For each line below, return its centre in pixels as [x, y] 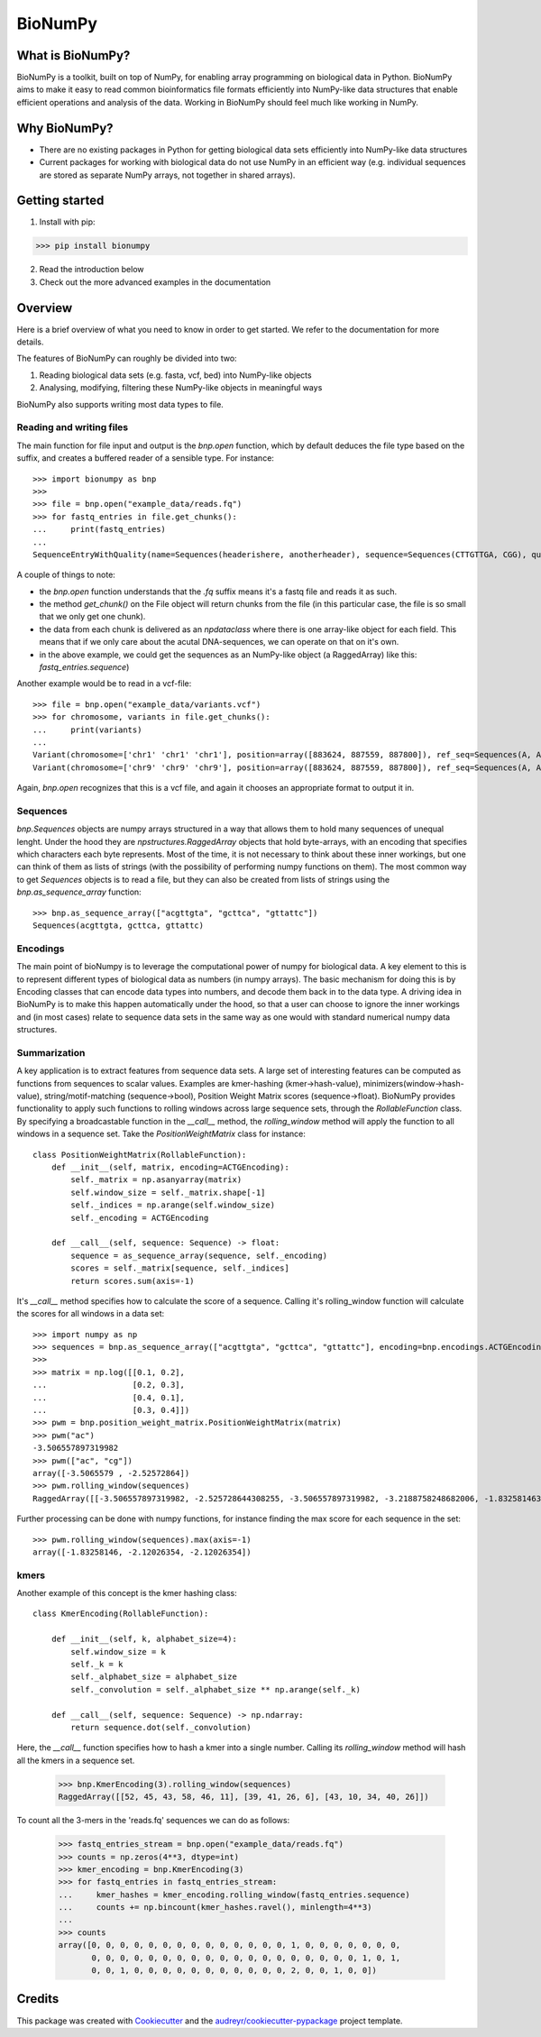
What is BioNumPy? [73, 55]
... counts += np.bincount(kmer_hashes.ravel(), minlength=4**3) [215, 1908]
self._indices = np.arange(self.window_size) [173, 1205]
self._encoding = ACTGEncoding [140, 1218]
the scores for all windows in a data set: [91, 1314]
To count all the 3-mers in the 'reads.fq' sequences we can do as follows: [153, 1821]
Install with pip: [67, 222]
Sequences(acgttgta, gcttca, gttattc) [119, 926]
